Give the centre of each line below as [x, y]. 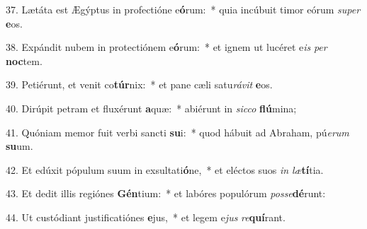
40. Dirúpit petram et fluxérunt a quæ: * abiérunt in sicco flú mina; [151, 108]
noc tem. [24, 60]
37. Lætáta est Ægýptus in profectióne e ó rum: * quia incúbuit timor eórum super [183, 9]
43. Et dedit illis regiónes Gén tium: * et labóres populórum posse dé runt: [166, 193]
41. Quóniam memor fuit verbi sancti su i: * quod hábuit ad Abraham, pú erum [177, 132]
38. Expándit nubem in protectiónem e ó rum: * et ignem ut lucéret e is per [166, 47]
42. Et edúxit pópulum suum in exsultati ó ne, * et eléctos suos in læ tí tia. [165, 169]
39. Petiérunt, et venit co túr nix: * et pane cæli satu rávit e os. [139, 84]
